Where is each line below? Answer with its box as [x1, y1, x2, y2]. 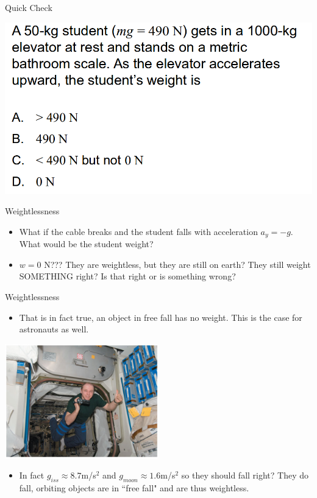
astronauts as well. [19, 323, 89, 335]
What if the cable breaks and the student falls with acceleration [19, 225, 258, 237]
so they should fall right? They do [181, 469, 309, 482]
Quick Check [5, 1, 52, 13]
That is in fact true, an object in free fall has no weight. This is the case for [19, 310, 302, 323]
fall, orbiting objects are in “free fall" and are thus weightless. [19, 482, 249, 494]
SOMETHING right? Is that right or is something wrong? [19, 270, 236, 282]
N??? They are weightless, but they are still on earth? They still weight [44, 258, 311, 270]
